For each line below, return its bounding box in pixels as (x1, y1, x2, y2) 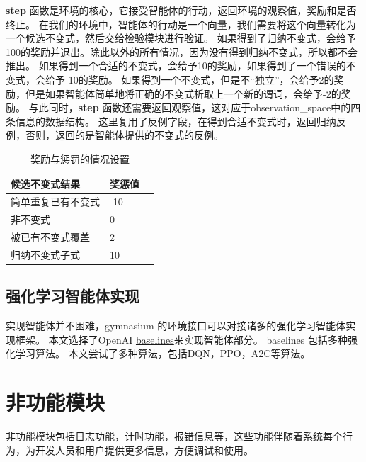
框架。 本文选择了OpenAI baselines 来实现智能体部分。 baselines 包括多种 (15, 332, 348, 346)
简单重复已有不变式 (11, 194, 100, 209)
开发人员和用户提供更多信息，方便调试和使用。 (35, 442, 253, 457)
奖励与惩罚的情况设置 (30, 151, 130, 166)
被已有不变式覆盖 (11, 230, 90, 244)
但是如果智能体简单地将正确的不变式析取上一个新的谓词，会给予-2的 (25, 86, 341, 101)
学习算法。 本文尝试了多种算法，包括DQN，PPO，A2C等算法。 (15, 346, 311, 361)
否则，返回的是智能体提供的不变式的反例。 (25, 128, 224, 142)
